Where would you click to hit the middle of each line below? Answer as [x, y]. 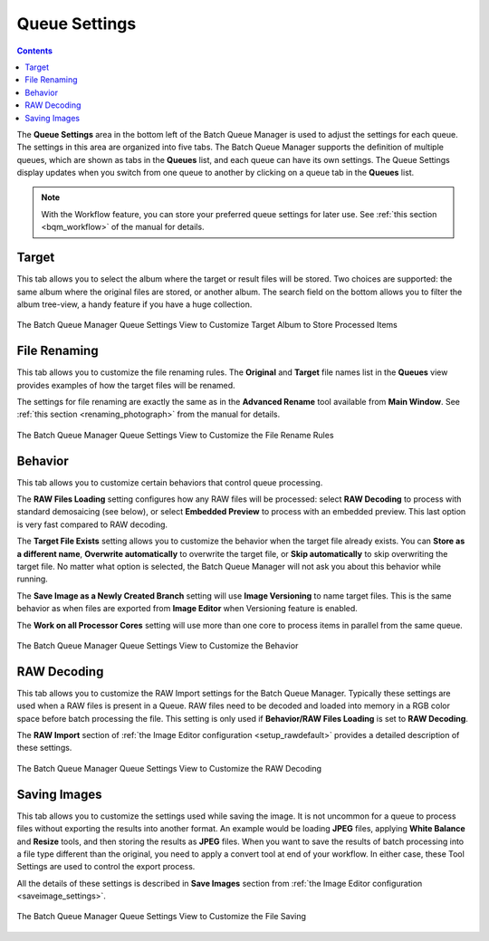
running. [33, 579]
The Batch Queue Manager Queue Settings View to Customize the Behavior [158, 645]
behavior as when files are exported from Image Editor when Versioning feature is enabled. [187, 609]
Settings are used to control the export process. [106, 867]
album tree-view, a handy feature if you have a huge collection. [134, 304]
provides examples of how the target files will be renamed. [126, 385]
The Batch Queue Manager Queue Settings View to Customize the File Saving [162, 917]
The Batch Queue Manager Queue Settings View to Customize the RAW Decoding [169, 768]
